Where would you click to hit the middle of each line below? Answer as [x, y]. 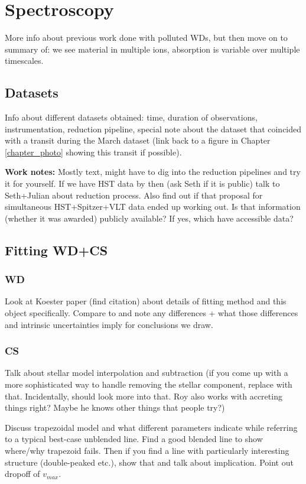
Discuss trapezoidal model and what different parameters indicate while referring [151, 427]
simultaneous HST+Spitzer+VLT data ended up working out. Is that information [153, 207]
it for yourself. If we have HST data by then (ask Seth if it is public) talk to [142, 183]
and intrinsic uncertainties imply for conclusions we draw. [109, 324]
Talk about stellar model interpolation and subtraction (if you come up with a [147, 373]
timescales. [24, 61]
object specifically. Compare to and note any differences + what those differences [152, 313]
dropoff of [22, 474]
